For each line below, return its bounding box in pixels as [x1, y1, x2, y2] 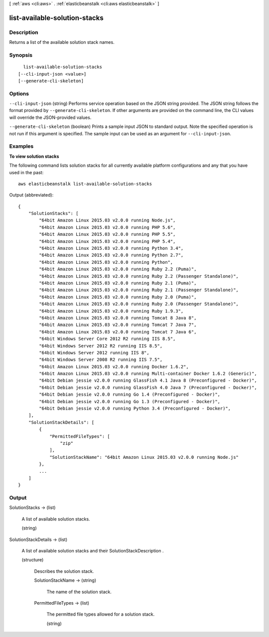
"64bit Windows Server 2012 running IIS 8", [39, 350, 149, 355]
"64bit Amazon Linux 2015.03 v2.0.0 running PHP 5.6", [39, 224, 176, 230]
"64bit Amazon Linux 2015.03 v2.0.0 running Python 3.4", [39, 245, 184, 251]
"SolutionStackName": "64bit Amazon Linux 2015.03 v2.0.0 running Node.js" [49, 454, 239, 460]
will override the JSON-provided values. [9, 114, 92, 120]
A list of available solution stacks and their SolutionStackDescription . [21, 548, 164, 554]
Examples [9, 143, 34, 150]
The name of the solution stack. [46, 589, 112, 595]
